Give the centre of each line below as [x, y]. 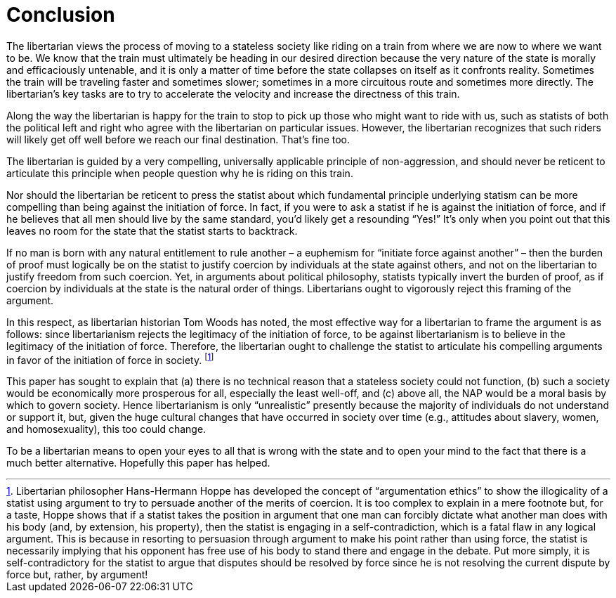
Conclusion [61, 15]
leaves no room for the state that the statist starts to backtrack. [152, 230]
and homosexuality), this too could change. [106, 429]
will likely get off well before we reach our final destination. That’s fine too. [178, 139]
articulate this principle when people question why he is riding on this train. [180, 173]
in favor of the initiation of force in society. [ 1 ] [110, 359]
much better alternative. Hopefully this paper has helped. [138, 463]
